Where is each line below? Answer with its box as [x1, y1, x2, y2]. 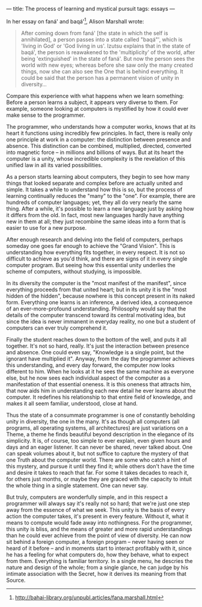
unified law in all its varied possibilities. [6, 161, 103, 168]
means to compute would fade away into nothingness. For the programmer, [6, 519, 193, 526]
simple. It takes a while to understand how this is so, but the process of [6, 186, 183, 193]
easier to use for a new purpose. [6, 224, 87, 231]
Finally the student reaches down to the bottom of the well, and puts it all [6, 336, 187, 343]
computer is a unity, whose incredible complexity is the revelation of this [6, 155, 185, 162]
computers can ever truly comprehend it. [6, 324, 108, 331]
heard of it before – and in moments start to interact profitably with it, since [6, 544, 192, 552]
